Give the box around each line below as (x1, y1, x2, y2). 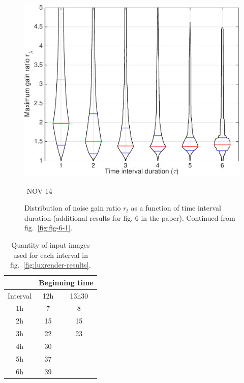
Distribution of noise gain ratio (24, 202, 121, 213)
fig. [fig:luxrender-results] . (10, 259, 91, 270)
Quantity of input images (11, 239, 90, 250)
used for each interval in (13, 249, 88, 260)
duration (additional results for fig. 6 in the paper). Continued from (24, 212, 235, 223)
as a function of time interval (131, 202, 221, 213)
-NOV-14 (24, 185, 52, 196)
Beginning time (39, 277, 94, 287)
